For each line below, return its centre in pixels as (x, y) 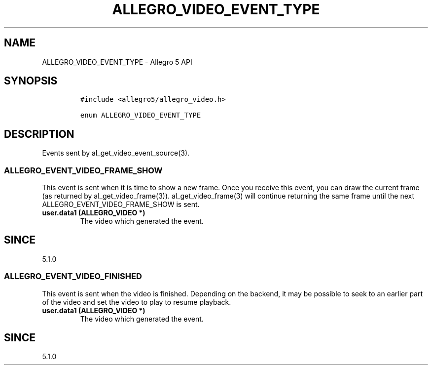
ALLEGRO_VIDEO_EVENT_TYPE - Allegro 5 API (117, 62)
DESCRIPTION (39, 134)
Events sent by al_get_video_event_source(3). (116, 153)
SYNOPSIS (31, 81)
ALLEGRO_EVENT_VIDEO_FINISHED (73, 276)
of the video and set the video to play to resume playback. (137, 302)
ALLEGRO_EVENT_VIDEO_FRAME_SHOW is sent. (121, 205)
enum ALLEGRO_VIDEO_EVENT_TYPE (141, 115)
